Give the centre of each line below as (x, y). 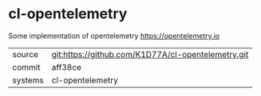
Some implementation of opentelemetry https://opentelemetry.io (114, 36)
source (25, 54)
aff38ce (67, 67)
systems (28, 80)
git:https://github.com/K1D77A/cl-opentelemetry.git (150, 54)
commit (26, 67)
